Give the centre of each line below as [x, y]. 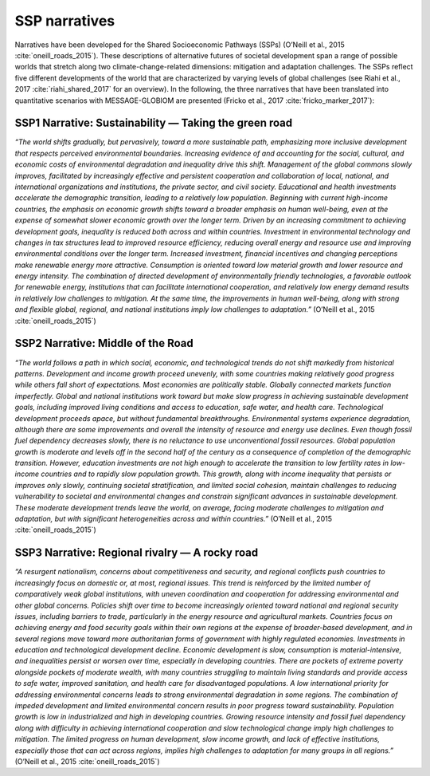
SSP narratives [65, 21]
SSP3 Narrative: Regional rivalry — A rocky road [137, 553]
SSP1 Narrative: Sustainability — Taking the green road [154, 123]
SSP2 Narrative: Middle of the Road [104, 343]
